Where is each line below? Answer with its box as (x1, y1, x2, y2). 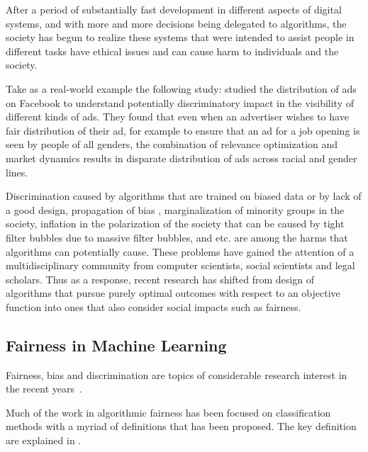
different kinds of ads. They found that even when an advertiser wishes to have (6, 109, 349, 124)
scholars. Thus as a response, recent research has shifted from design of (6, 271, 314, 286)
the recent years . (6, 381, 82, 396)
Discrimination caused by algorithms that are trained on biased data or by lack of (6, 188, 362, 203)
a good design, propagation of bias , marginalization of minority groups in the (6, 202, 345, 217)
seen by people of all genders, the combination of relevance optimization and (6, 137, 338, 152)
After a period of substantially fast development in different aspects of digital (6, 2, 342, 16)
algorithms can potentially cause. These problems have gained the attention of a (6, 244, 355, 259)
